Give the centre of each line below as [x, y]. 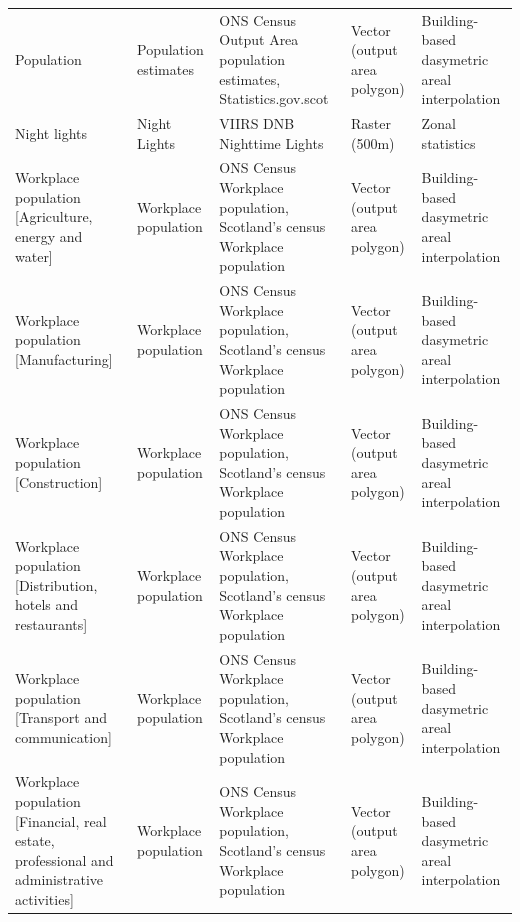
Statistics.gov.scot [274, 98]
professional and [64, 859]
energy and [49, 235]
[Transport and [61, 717]
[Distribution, [56, 584]
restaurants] [51, 624]
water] [34, 255]
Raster [370, 122]
